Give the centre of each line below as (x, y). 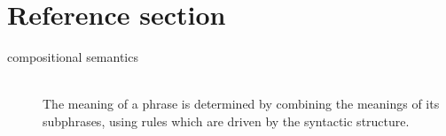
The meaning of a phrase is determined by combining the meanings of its (241, 104)
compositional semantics (73, 57)
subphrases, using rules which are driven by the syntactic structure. (226, 121)
